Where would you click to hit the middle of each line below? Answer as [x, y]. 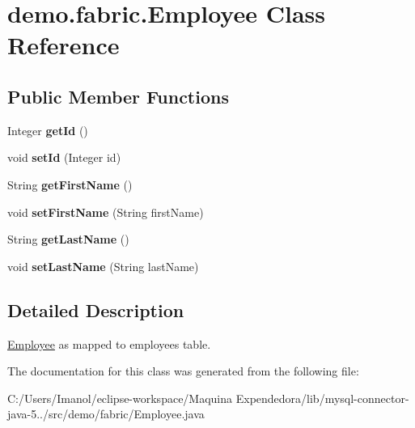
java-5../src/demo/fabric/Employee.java [106, 414]
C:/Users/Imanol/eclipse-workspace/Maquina [120, 398]
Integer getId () [48, 130]
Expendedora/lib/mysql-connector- [322, 398]
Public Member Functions [118, 96]
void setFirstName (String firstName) [106, 212]
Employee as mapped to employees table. [109, 343]
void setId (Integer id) [64, 157]
